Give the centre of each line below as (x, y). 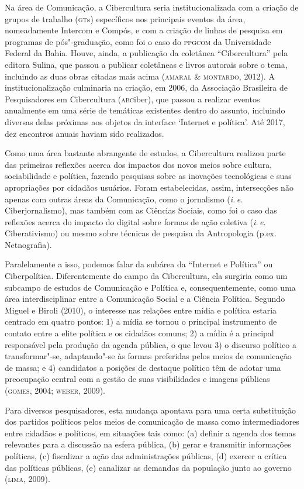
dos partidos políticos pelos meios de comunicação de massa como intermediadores (152, 421)
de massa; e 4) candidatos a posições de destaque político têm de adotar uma (143, 367)
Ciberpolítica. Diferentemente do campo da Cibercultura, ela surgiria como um (146, 276)
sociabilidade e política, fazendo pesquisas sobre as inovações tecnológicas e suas (148, 176)
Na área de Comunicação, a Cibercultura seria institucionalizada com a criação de (152, 7)
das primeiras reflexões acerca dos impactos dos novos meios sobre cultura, (139, 164)
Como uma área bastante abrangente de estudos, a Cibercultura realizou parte (145, 153)
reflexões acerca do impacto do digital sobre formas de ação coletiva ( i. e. (135, 221)
